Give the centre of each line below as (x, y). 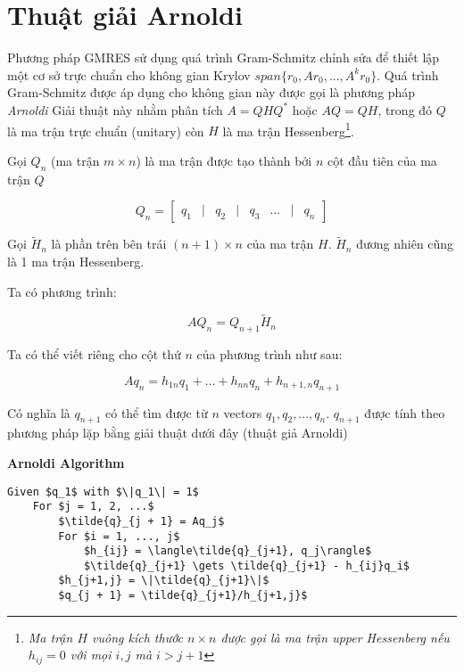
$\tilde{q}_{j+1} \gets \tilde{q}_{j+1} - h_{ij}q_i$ (247, 565)
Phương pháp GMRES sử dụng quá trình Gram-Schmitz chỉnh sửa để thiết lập (224, 57)
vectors (243, 412)
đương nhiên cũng (405, 244)
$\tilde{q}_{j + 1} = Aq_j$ (141, 521)
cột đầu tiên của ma (382, 160)
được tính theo (405, 412)
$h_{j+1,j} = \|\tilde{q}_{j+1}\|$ (164, 581)
